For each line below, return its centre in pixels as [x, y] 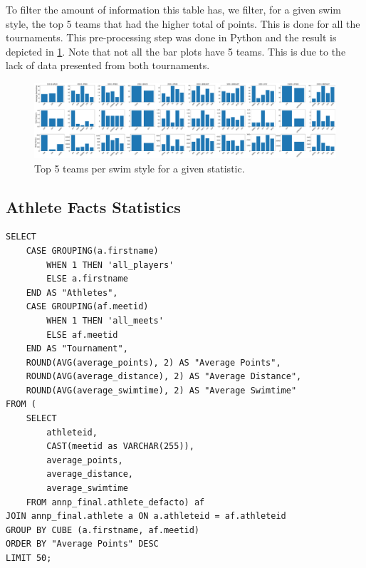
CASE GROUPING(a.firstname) [92, 251]
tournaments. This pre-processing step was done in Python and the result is [171, 37]
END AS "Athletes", [72, 293]
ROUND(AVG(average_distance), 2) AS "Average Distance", [164, 377]
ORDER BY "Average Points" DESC [82, 544]
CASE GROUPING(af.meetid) [87, 307]
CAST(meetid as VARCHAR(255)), [120, 446]
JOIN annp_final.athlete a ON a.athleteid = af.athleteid [146, 516]
